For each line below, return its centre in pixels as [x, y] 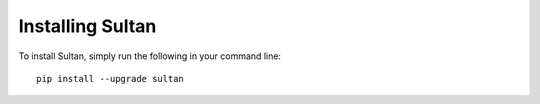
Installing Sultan [87, 26]
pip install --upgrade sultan [110, 78]
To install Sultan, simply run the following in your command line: [150, 56]
